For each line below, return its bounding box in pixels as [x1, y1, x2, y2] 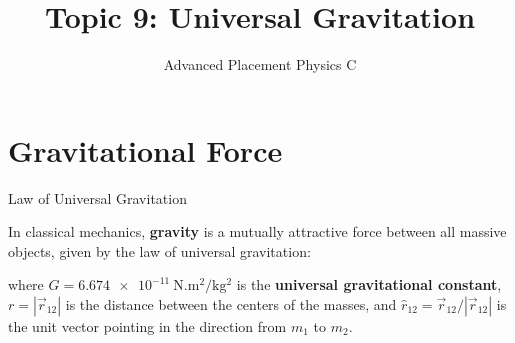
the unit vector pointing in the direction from [8, 316, 287, 337]
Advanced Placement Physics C [163, 54, 357, 75]
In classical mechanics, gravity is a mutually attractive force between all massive [8, 221, 507, 242]
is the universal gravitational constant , [236, 274, 502, 295]
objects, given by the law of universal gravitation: [8, 240, 311, 261]
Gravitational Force [8, 129, 283, 170]
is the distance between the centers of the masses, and [65, 294, 397, 315]
